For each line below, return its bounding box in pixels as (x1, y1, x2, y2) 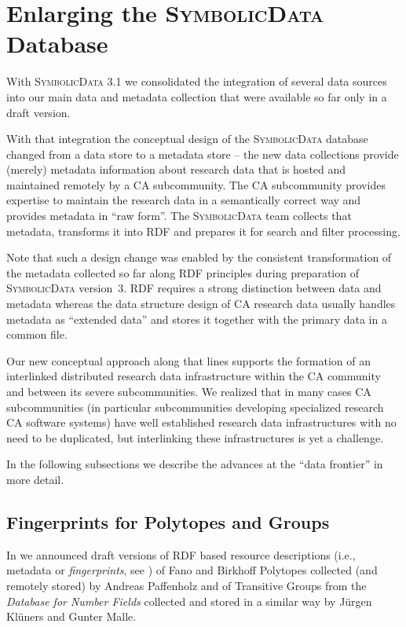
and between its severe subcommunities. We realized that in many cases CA (6, 383, 371, 399)
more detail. (6, 471, 64, 487)
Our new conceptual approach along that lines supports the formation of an (6, 352, 371, 368)
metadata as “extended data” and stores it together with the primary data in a (6, 310, 387, 327)
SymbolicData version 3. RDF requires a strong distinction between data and (6, 280, 382, 296)
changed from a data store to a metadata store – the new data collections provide (6, 145, 399, 162)
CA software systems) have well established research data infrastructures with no (6, 414, 397, 431)
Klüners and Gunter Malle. (6, 608, 137, 625)
